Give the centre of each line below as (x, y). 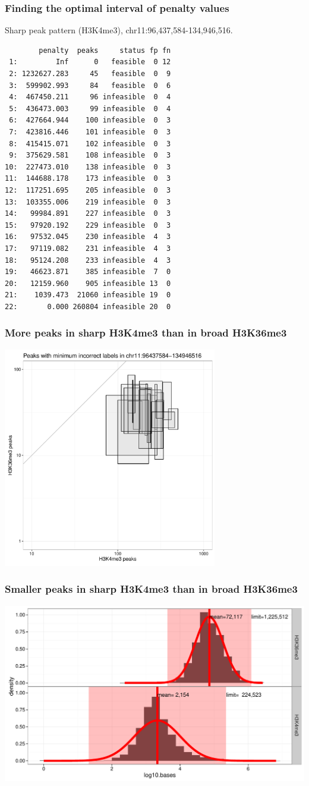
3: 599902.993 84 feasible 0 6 (90, 85)
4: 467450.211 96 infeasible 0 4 (90, 97)
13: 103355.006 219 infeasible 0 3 (88, 202)
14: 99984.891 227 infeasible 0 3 (88, 214)
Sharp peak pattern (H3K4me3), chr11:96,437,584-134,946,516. (119, 30)
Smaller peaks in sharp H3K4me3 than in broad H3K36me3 (151, 589)
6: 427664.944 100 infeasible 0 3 (90, 120)
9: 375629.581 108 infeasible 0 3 (90, 155)
